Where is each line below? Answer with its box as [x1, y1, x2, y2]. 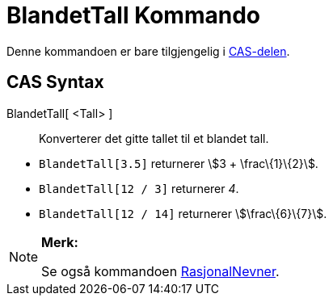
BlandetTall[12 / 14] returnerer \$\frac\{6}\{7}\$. [39, 206, 327, 220]
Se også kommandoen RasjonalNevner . [41, 262, 280, 279]
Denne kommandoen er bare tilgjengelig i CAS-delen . [6, 44, 290, 58]
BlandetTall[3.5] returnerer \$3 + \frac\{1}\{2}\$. [39, 156, 318, 170]
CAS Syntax [6, 72, 104, 93]
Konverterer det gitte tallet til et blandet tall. [39, 131, 269, 145]
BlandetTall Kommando [6, 2, 260, 29]
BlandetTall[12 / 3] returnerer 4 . [39, 181, 239, 195]
